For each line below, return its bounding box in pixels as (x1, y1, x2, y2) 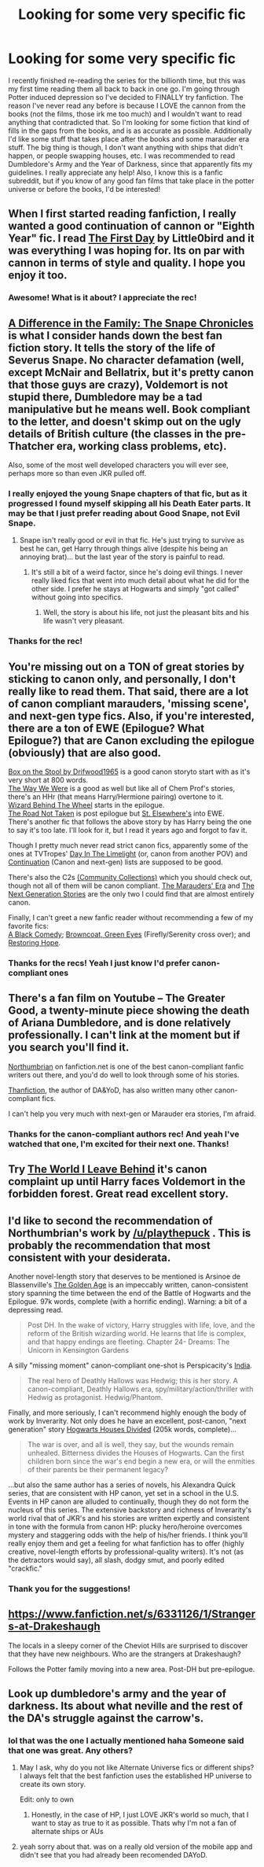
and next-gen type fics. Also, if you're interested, (8, 709, 255, 723)
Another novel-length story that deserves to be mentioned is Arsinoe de (8, 1272, 241, 1281)
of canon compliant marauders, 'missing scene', (8, 697, 250, 710)
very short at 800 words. (8, 775, 89, 785)
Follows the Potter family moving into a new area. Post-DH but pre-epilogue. (8, 1664, 255, 1674)
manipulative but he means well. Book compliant (8, 403, 251, 416)
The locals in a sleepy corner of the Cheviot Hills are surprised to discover (8, 1641, 248, 1650)
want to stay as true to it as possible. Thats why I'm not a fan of (31, 1818, 237, 1828)
